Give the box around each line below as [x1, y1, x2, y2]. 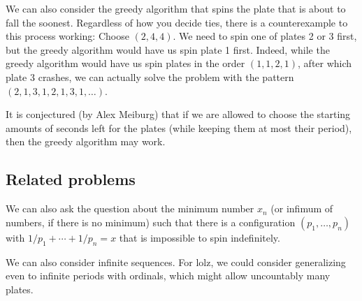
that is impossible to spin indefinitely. [119, 230, 280, 244]
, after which [298, 56, 352, 71]
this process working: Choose [6, 29, 129, 43]
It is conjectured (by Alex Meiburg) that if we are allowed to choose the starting [6, 107, 351, 122]
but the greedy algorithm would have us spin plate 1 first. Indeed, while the [6, 42, 330, 57]
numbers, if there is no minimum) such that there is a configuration [6, 214, 296, 229]
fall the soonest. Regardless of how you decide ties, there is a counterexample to [6, 15, 348, 29]
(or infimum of [270, 201, 333, 216]
